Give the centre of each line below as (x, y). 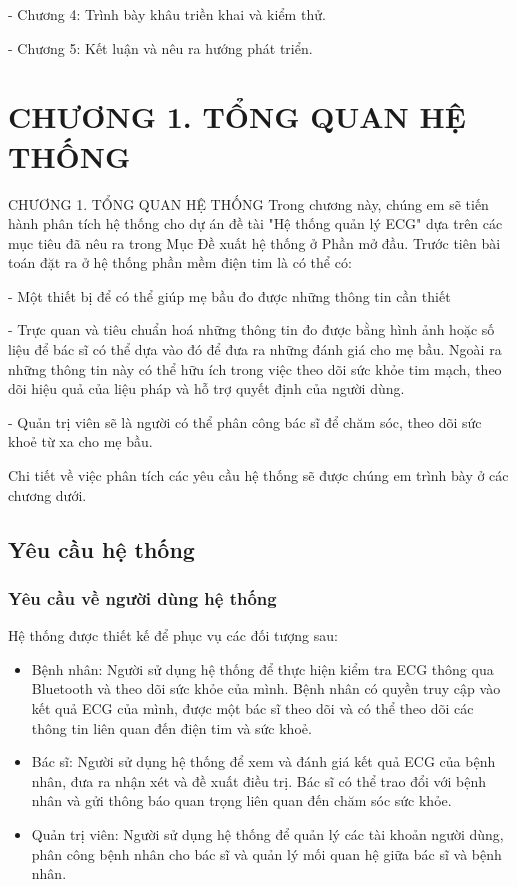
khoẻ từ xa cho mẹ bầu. (80, 441)
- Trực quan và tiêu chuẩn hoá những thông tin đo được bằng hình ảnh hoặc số (251, 329)
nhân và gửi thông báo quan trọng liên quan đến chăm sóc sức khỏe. (241, 800)
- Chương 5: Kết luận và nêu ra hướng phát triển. (160, 47)
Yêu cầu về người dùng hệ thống (142, 597)
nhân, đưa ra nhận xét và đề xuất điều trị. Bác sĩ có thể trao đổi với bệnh (259, 780)
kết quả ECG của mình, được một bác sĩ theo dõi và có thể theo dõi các (252, 708)
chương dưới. (47, 494)
